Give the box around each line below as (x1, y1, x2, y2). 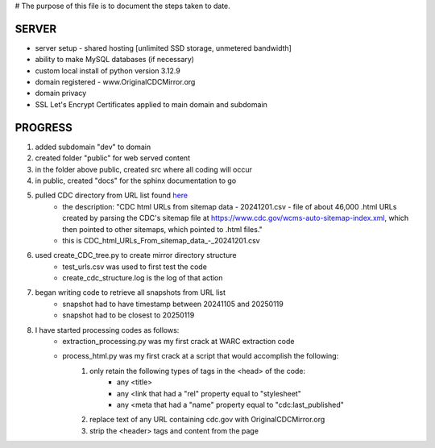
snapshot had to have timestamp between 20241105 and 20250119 (62, 299, 284, 309)
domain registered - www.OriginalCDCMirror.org (35, 77, 196, 87)
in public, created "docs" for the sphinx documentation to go (35, 176, 237, 185)
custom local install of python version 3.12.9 (35, 65, 180, 76)
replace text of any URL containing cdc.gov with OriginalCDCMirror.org (89, 415, 325, 425)
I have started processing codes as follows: (35, 325, 180, 334)
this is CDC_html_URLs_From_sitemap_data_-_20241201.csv (62, 235, 261, 245)
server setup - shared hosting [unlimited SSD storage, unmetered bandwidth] (35, 43, 292, 52)
